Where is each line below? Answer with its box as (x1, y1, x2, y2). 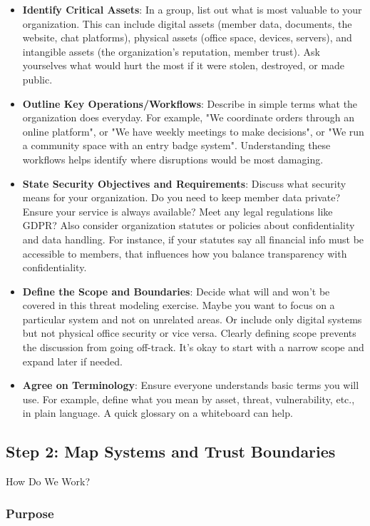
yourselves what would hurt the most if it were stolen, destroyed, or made (22, 58, 345, 73)
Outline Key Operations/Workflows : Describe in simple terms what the (22, 96, 358, 111)
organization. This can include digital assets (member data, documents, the (22, 16, 352, 31)
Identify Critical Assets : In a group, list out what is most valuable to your (22, 2, 362, 16)
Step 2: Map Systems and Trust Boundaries (6, 440, 336, 462)
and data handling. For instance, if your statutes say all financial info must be (22, 231, 364, 246)
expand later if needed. (22, 353, 123, 368)
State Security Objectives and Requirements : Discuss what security (22, 176, 346, 191)
